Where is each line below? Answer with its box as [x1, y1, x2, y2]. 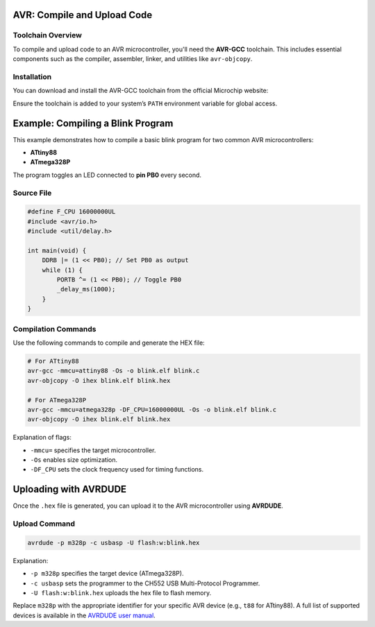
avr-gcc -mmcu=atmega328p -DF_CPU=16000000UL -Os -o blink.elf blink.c [27, 406, 277, 413]
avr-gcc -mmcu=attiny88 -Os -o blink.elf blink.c [27, 367, 200, 375]
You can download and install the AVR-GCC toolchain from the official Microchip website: [12, 87, 269, 95]
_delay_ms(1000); [56, 285, 116, 293]
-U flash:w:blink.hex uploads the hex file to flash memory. [30, 589, 212, 597]
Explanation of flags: [12, 433, 72, 442]
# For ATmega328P [27, 396, 87, 404]
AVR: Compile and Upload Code [12, 9, 153, 21]
